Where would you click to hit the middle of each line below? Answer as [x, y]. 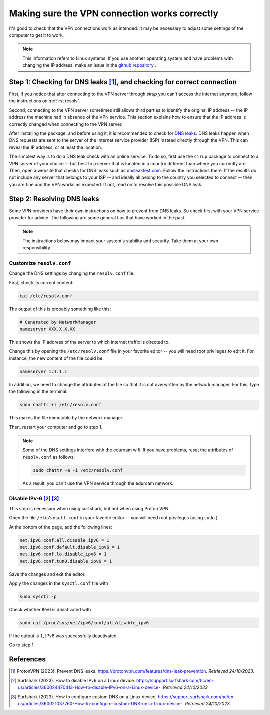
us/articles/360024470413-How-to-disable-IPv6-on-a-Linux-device [88, 687]
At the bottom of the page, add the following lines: [61, 527]
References [27, 660]
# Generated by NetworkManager [58, 322]
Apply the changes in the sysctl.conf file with [59, 583]
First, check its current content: [41, 282]
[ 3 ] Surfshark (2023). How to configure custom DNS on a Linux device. [84, 697]
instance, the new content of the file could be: [57, 358]
